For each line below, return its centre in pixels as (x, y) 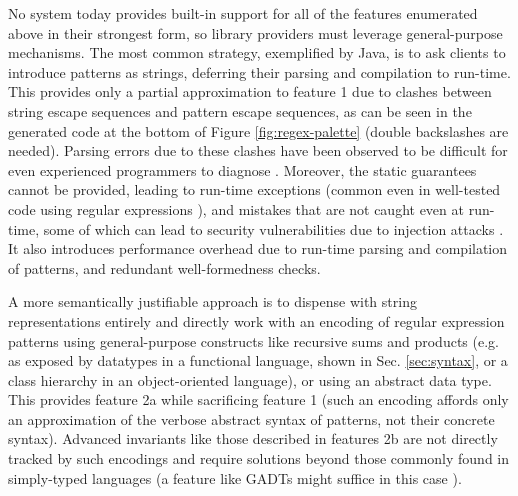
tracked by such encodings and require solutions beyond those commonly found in (259, 458)
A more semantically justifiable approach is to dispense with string (212, 301)
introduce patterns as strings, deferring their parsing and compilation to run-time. (259, 71)
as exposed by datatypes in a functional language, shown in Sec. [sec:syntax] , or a (258, 360)
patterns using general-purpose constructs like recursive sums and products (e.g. (253, 340)
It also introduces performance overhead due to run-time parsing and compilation (258, 248)
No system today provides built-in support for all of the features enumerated (243, 13)
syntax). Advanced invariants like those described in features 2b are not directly (253, 438)
